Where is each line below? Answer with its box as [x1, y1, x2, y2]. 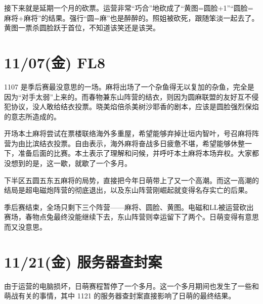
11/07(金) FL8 [4, 52, 106, 72]
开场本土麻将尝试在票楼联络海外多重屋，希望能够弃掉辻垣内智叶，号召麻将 [4, 128, 252, 139]
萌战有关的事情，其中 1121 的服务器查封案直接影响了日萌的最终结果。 [4, 290, 236, 301]
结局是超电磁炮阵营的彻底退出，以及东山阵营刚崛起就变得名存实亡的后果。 [4, 185, 252, 195]
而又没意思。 [4, 222, 47, 232]
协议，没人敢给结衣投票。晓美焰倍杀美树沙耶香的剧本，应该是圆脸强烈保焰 [11, 101, 259, 112]
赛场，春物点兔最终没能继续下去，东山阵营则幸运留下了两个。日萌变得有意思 [4, 211, 259, 222]
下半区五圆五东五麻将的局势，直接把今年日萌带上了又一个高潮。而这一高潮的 [4, 175, 259, 185]
